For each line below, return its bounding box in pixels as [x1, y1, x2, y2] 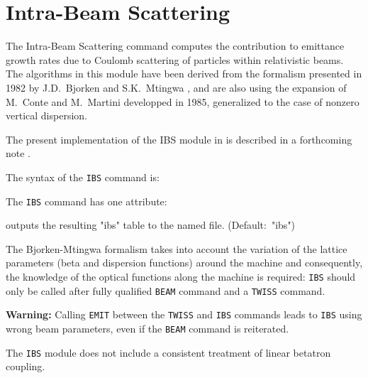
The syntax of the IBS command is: [6, 169, 160, 184]
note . [6, 146, 31, 161]
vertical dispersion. [6, 108, 87, 123]
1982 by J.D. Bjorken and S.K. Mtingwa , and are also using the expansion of [6, 80, 347, 94]
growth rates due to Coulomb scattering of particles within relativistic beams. [6, 52, 344, 67]
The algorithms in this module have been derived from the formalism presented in [6, 66, 362, 81]
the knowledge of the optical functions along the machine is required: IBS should [6, 269, 356, 283]
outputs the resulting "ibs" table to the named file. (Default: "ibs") [6, 217, 296, 232]
